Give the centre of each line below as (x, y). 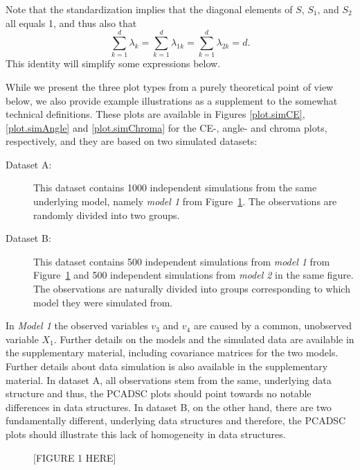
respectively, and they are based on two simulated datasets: (132, 141)
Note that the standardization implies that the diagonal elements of (149, 9)
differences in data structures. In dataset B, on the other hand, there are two (169, 407)
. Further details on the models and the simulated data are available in (204, 339)
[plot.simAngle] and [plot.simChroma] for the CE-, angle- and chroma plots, (166, 127)
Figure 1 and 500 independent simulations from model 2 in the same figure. (193, 275)
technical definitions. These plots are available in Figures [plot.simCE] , (155, 114)
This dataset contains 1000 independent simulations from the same (175, 188)
